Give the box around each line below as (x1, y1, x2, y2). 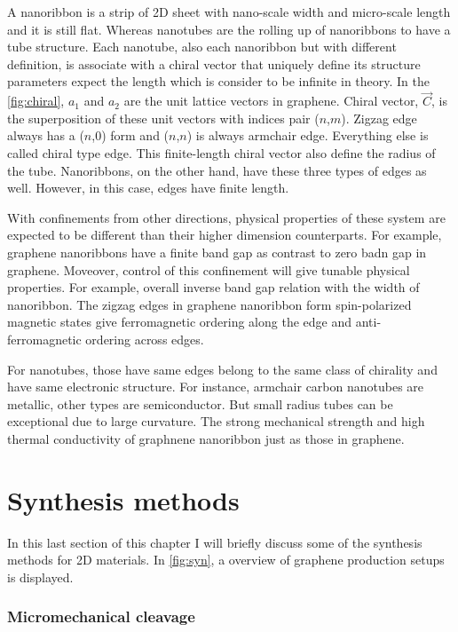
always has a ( (7, 126, 84, 145)
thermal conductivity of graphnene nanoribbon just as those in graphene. (7, 429, 405, 447)
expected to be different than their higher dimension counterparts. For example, (7, 225, 442, 244)
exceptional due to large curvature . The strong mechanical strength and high (7, 412, 425, 431)
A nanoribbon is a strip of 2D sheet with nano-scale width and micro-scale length (7, 3, 451, 20)
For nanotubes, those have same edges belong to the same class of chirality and (7, 359, 438, 378)
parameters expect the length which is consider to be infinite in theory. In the (7, 72, 430, 91)
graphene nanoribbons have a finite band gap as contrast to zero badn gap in (7, 242, 427, 261)
